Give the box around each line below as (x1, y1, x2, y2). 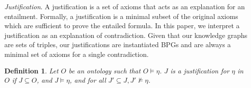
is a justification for (170, 65, 230, 75)
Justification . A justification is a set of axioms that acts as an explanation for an (4, 1, 245, 11)
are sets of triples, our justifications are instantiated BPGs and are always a (4, 39, 231, 50)
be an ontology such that (68, 65, 141, 75)
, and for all (70, 75, 106, 85)
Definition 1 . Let (4, 65, 58, 75)
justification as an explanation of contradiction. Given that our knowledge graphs (4, 30, 248, 40)
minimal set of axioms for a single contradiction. (4, 49, 149, 59)
